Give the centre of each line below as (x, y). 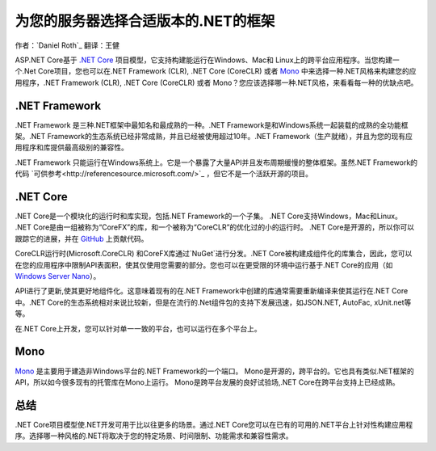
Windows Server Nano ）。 (58, 276)
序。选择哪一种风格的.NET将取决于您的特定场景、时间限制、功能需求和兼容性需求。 (154, 436)
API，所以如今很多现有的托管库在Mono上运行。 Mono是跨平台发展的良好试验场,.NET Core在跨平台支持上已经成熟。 (207, 382)
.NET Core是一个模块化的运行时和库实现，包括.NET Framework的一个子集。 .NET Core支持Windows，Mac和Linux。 (209, 216)
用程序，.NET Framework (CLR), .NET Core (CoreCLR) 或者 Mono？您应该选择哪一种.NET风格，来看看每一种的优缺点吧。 (216, 82)
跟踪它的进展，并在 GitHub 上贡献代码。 (82, 238)
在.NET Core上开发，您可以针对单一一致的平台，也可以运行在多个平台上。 (138, 328)
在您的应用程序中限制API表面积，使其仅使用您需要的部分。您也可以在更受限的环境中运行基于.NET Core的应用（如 (204, 265)
